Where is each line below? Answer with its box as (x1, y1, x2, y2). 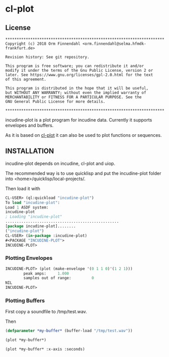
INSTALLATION (5, 147, 54, 156)
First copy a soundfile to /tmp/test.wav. (5, 309, 87, 315)
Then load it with (5, 185, 41, 191)
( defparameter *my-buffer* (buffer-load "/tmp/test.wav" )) (5, 329, 133, 334)
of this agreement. (5, 77, 47, 82)
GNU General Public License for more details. (5, 99, 106, 104)
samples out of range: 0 (23, 276, 94, 281)
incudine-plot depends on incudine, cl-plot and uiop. (5, 160, 116, 166)
